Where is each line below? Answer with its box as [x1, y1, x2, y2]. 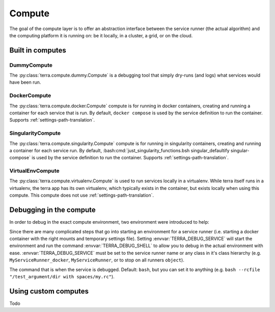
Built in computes [9, 46, 66, 55]
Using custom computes [9, 286, 89, 296]
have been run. [9, 79, 41, 85]
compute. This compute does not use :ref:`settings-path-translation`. [9, 192, 154, 199]
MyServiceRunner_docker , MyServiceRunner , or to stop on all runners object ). [9, 257, 184, 263]
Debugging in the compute [9, 206, 96, 214]
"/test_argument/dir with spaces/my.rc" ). [9, 273, 115, 279]
